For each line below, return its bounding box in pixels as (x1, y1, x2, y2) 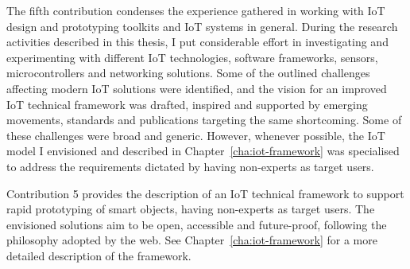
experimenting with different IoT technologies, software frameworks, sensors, (6, 49, 378, 65)
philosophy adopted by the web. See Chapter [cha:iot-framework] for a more (6, 232, 377, 248)
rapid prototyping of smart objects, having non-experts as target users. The (6, 201, 375, 217)
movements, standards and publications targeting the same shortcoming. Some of (6, 111, 402, 128)
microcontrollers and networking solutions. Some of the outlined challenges (6, 64, 370, 81)
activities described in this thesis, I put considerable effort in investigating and (6, 33, 389, 50)
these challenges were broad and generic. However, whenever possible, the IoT (6, 127, 385, 143)
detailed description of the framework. (6, 247, 191, 263)
